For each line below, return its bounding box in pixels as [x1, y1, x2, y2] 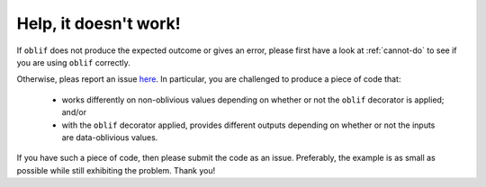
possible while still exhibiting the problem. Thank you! [16, 165, 216, 175]
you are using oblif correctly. [16, 57, 130, 67]
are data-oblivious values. [61, 131, 158, 143]
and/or [61, 107, 87, 118]
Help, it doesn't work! [16, 13, 181, 33]
